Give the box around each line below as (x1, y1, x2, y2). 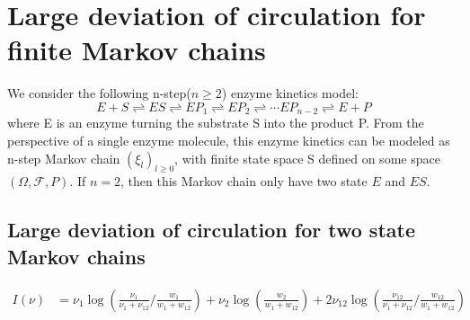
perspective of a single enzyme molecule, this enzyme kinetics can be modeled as (7, 130, 450, 149)
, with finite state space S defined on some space (174, 148, 440, 167)
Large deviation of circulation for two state (7, 216, 415, 244)
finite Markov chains (7, 31, 266, 68)
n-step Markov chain (7, 148, 120, 167)
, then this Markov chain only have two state (120, 172, 368, 191)
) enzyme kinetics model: (221, 84, 359, 102)
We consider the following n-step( (7, 84, 191, 102)
